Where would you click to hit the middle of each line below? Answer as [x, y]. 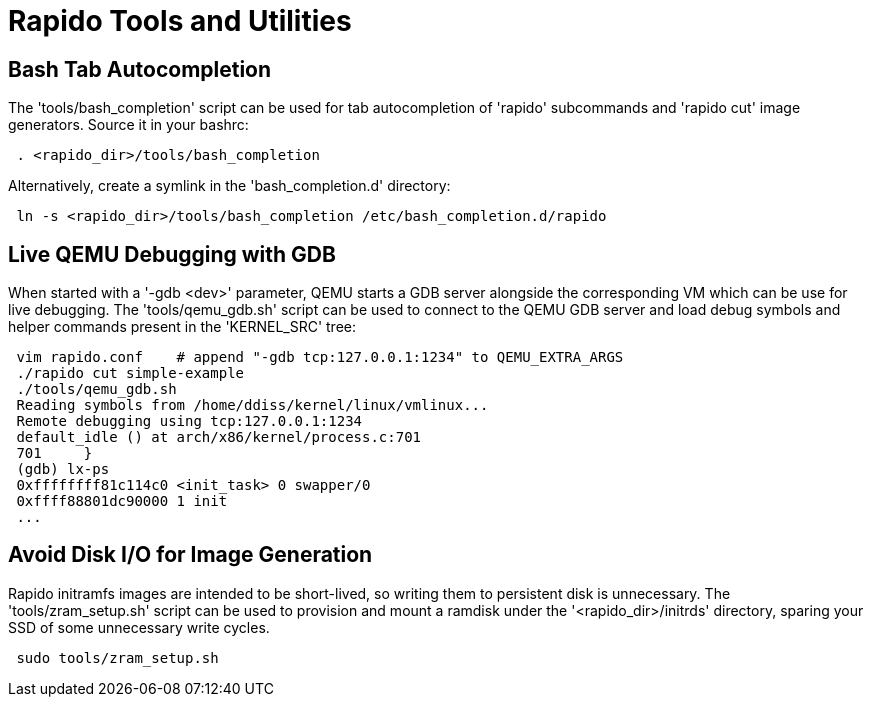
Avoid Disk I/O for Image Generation [190, 555]
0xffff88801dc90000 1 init [122, 501]
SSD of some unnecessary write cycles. [139, 627]
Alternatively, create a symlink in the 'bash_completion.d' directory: [229, 186]
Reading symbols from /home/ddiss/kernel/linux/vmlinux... [252, 405]
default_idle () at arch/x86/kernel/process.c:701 [219, 437]
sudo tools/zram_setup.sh [117, 657]
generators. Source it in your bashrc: [128, 125]
